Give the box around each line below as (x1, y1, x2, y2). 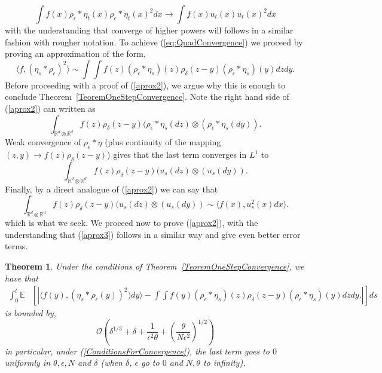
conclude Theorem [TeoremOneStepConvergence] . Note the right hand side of (5, 90, 289, 103)
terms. (5, 240, 28, 252)
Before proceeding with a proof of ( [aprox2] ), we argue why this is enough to (5, 78, 286, 91)
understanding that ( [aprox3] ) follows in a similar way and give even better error (5, 228, 301, 240)
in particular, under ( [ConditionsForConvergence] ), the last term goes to (5, 344, 270, 357)
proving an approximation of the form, (5, 47, 146, 60)
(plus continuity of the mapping (105, 136, 221, 148)
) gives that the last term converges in (107, 148, 247, 161)
